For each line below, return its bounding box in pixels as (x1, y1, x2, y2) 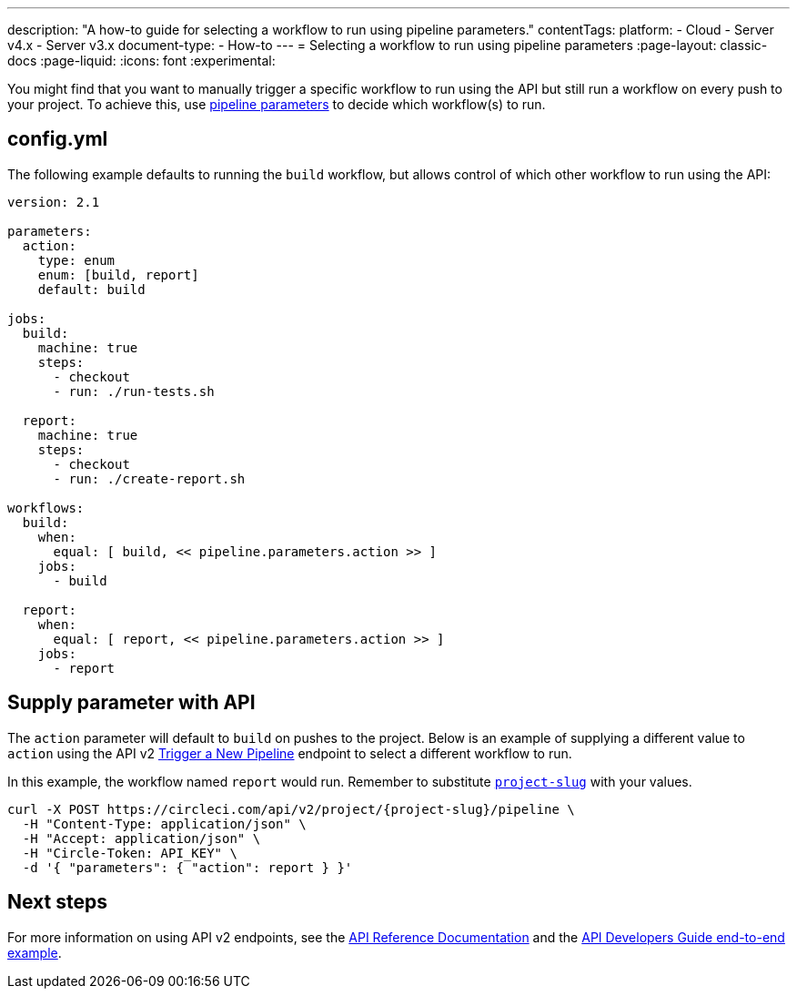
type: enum (37, 252, 116, 268)
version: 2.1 (7, 194, 100, 209)
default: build (37, 281, 146, 297)
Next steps (7, 890, 107, 914)
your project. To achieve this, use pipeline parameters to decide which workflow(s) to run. (7, 97, 546, 112)
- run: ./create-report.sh (53, 471, 246, 486)
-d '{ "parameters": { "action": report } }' (22, 859, 353, 875)
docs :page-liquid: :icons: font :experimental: (7, 53, 276, 68)
